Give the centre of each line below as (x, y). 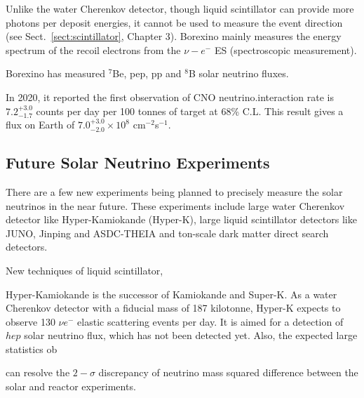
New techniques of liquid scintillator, (85, 270)
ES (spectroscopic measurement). (285, 49)
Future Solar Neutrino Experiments (138, 162)
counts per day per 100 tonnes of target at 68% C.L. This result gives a (190, 111)
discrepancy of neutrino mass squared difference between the (228, 372)
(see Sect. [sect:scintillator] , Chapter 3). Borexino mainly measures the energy (174, 36)
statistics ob (32, 349)
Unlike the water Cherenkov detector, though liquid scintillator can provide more (180, 8)
